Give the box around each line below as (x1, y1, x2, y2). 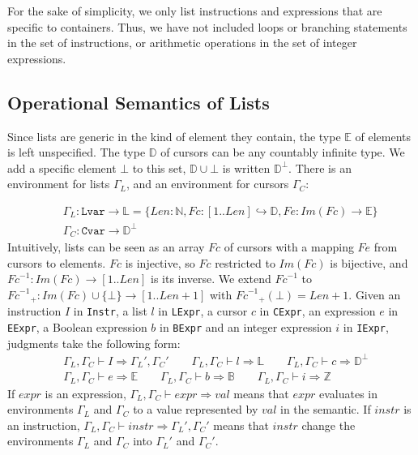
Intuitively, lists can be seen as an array (7, 238, 205, 255)
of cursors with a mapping (224, 238, 354, 255)
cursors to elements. (7, 254, 106, 271)
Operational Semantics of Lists (7, 89, 270, 114)
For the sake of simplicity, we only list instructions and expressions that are (7, 2, 382, 19)
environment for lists (7, 175, 110, 192)
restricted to (215, 254, 275, 271)
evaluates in (318, 384, 378, 401)
